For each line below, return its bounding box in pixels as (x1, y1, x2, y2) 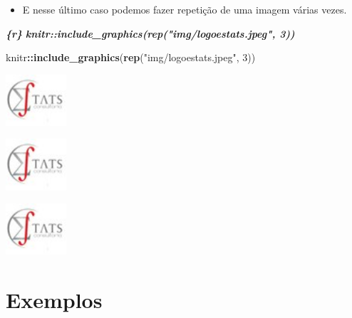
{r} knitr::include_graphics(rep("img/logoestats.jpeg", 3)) (6, 26, 295, 41)
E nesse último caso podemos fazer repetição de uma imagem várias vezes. (22, 2, 347, 16)
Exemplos (6, 285, 103, 314)
